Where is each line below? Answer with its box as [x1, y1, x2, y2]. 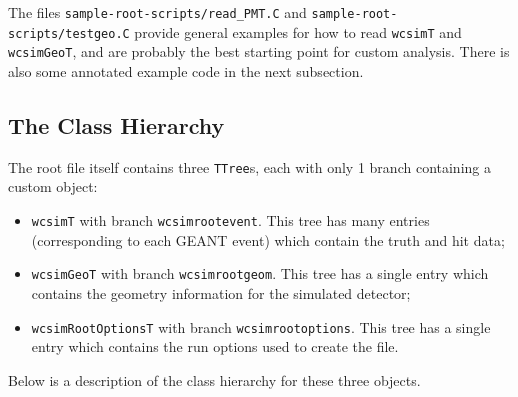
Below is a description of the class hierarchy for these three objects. [8, 369, 421, 390]
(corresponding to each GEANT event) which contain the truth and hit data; [31, 229, 505, 250]
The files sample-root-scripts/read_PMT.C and [8, 2, 307, 22]
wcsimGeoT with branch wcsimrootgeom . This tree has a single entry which [31, 263, 489, 284]
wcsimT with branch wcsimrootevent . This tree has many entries [31, 210, 430, 231]
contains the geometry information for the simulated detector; [31, 282, 411, 303]
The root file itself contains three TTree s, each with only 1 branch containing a [8, 156, 491, 177]
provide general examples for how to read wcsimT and [134, 21, 462, 42]
